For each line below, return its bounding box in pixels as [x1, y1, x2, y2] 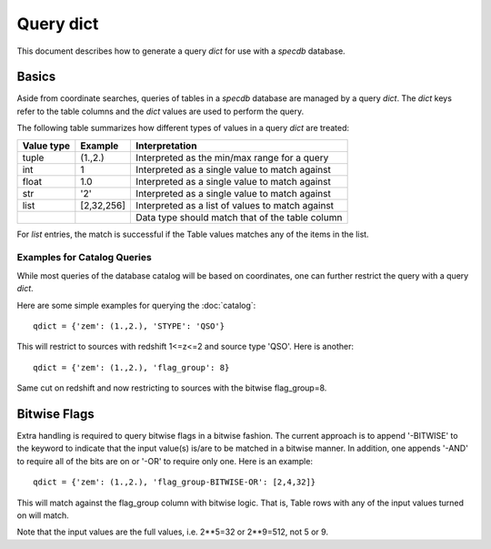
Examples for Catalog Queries [16, 251, 152, 264]
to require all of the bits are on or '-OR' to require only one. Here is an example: [16, 455, 314, 466]
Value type [22, 139, 71, 152]
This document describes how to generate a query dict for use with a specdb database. [16, 46, 346, 56]
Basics [16, 69, 56, 85]
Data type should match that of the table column [135, 210, 343, 223]
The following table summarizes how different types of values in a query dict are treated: [16, 123, 350, 134]
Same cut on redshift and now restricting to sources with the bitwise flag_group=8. [16, 382, 327, 393]
